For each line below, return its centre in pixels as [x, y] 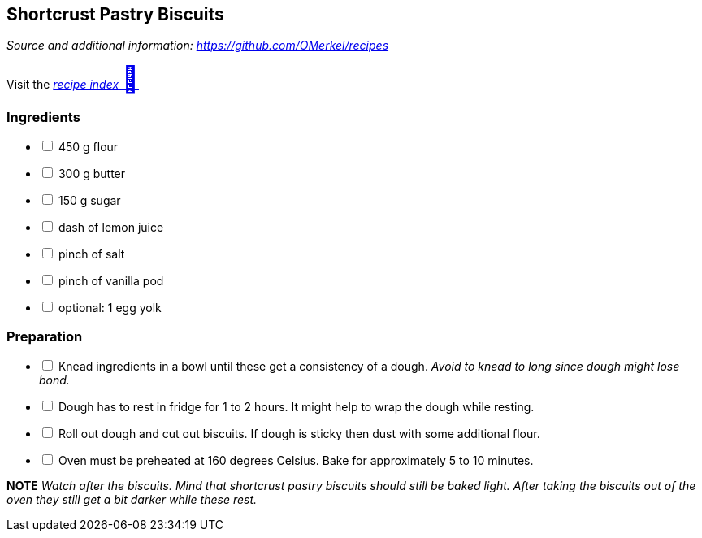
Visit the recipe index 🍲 [73, 80]
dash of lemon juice [111, 228]
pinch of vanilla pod [111, 281]
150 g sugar [89, 201]
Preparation [45, 336]
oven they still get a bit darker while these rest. [132, 499]
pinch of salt [91, 254]
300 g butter [92, 174]
